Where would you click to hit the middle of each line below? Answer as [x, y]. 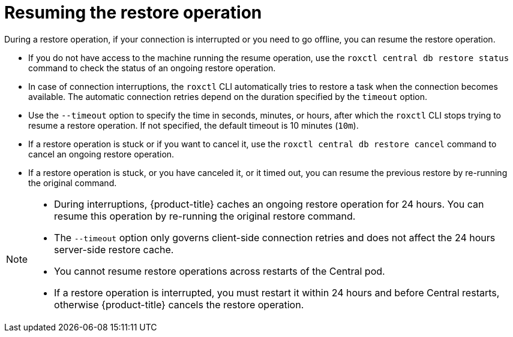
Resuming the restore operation [133, 13]
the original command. [73, 183]
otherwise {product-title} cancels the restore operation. [179, 304]
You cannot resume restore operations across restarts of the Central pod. [220, 271]
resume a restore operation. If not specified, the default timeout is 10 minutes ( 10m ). [193, 125]
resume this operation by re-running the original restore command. [205, 216]
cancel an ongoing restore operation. [101, 154]
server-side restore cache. [114, 249]
